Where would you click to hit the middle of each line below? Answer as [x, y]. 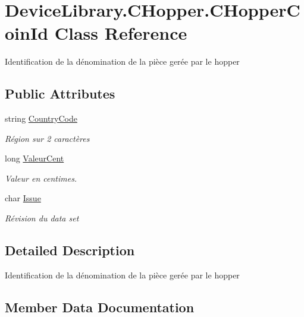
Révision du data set [42, 218]
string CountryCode [41, 118]
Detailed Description [70, 250]
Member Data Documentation [100, 307]
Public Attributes [60, 93]
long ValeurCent [35, 158]
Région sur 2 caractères [47, 138]
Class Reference [121, 33]
